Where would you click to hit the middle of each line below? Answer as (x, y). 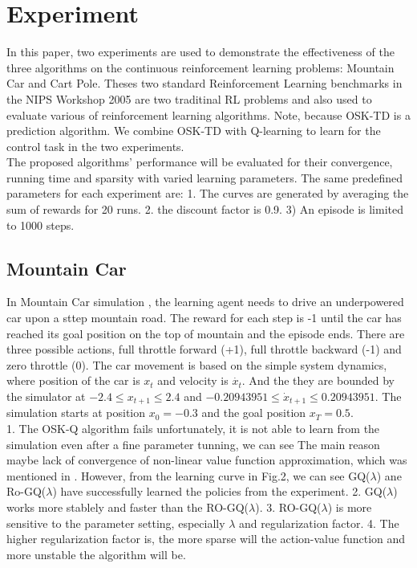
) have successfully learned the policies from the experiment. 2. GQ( (220, 491)
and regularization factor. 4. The (319, 523)
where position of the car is (73, 380)
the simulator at (46, 396)
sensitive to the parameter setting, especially (116, 523)
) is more (350, 507)
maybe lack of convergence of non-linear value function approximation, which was (207, 460)
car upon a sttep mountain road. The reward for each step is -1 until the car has (204, 318)
